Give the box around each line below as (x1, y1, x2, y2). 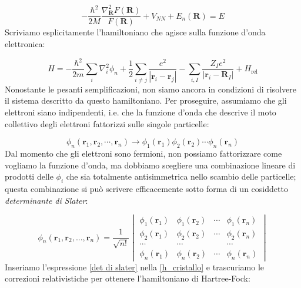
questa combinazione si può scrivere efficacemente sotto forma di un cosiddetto (5, 182, 288, 194)
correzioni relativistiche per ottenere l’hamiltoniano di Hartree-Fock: (5, 272, 250, 284)
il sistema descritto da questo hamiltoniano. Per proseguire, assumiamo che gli (5, 94, 287, 107)
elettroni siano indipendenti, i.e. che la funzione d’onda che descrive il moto (5, 106, 276, 118)
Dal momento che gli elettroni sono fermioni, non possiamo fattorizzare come (5, 147, 282, 159)
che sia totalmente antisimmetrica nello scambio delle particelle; (66, 170, 296, 183)
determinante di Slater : (5, 194, 88, 206)
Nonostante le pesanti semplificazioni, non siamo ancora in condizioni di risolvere (5, 82, 296, 95)
